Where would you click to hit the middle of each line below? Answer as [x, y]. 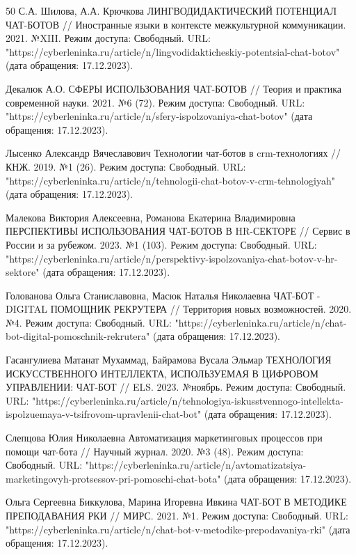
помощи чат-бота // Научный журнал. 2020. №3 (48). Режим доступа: [155, 451]
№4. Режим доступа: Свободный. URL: [89, 322]
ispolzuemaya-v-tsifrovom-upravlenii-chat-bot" [104, 414]
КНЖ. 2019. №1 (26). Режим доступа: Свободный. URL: [126, 166]
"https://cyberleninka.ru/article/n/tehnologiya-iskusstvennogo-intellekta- [188, 400]
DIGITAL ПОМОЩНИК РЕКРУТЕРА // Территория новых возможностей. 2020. [179, 309]
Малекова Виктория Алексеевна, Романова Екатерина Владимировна [151, 217]
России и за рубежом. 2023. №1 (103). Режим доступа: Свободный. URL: [161, 244]
